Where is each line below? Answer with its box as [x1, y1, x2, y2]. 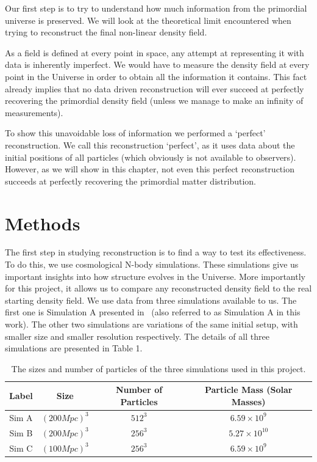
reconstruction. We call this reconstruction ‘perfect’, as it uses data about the [5, 138, 295, 151]
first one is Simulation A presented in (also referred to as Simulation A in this [5, 306, 301, 318]
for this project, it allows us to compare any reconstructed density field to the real [5, 282, 312, 295]
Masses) [231, 395, 266, 408]
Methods [5, 210, 80, 235]
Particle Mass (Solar [204, 383, 293, 396]
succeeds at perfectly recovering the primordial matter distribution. [5, 174, 256, 187]
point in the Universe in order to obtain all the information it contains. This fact [5, 70, 307, 82]
